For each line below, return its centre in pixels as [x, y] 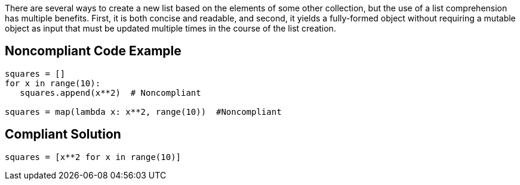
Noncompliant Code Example [93, 51]
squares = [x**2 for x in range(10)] [93, 157]
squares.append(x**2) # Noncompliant [110, 93]
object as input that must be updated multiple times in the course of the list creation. [170, 28]
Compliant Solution [63, 134]
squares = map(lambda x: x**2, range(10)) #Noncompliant [143, 112]
